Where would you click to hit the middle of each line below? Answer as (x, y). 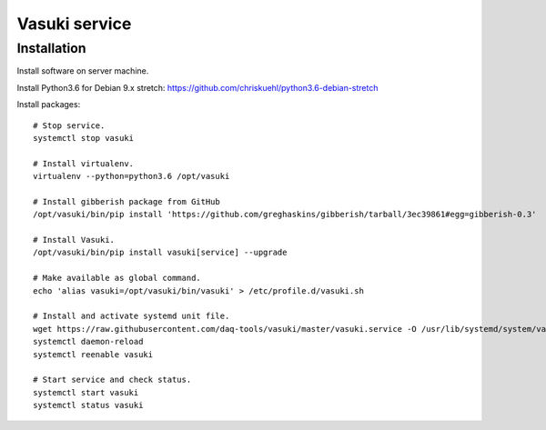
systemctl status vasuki (88, 405)
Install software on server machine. (83, 71)
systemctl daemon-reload (88, 342)
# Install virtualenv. (84, 163)
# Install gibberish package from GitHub (126, 201)
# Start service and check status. (112, 380)
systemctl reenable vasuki (93, 354)
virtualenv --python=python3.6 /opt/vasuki (131, 176)
